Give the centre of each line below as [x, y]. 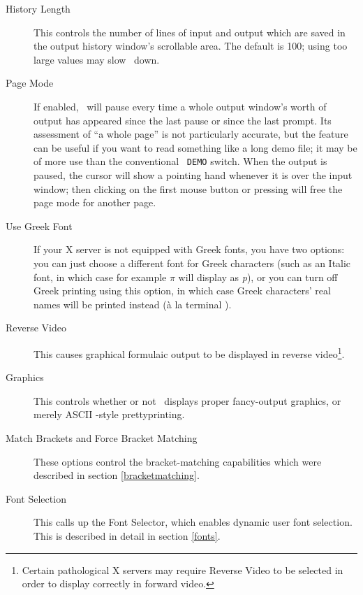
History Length [38, 8]
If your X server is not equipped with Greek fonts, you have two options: [189, 249]
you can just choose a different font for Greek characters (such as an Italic [192, 263]
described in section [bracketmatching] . [117, 475]
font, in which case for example [100, 277]
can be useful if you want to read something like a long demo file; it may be [195, 147]
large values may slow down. [97, 59]
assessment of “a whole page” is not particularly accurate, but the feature [191, 134]
